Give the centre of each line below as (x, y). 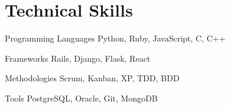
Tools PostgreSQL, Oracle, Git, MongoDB (81, 98)
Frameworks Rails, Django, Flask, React (78, 58)
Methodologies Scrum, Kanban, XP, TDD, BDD (92, 78)
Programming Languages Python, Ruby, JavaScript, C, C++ (115, 38)
